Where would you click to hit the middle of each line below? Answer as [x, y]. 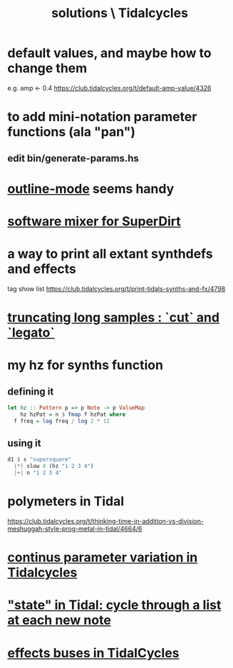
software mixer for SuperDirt [94, 221]
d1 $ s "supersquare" [40, 460]
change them [47, 68]
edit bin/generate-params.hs [73, 158]
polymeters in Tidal [66, 502]
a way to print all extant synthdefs [110, 254]
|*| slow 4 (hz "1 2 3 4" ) [54, 466]
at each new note [59, 620]
